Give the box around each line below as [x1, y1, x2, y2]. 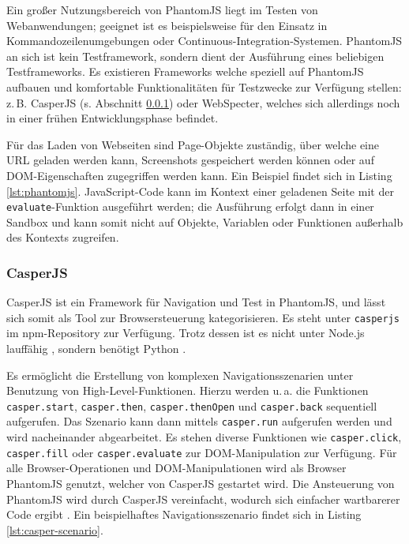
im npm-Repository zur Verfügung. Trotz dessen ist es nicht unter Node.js [6, 325, 365, 341]
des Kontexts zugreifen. [6, 229, 119, 246]
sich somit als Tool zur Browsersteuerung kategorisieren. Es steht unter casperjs [6, 309, 400, 325]
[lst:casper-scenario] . [6, 521, 103, 538]
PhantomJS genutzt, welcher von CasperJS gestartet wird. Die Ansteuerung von [6, 475, 395, 492]
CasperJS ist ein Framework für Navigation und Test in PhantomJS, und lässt [6, 294, 386, 310]
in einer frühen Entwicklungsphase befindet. [6, 110, 219, 126]
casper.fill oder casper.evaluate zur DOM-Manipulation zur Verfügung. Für [6, 444, 397, 460]
